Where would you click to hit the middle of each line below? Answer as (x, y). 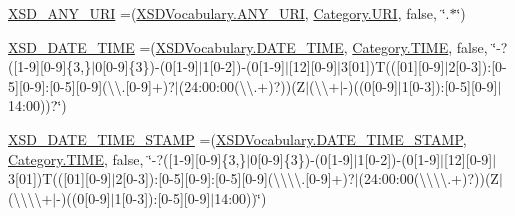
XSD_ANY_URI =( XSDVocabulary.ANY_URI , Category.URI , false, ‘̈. (229, 13)
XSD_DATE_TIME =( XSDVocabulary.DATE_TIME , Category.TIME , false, (248, 46)
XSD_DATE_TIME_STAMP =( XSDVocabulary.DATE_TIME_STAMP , (237, 138)
